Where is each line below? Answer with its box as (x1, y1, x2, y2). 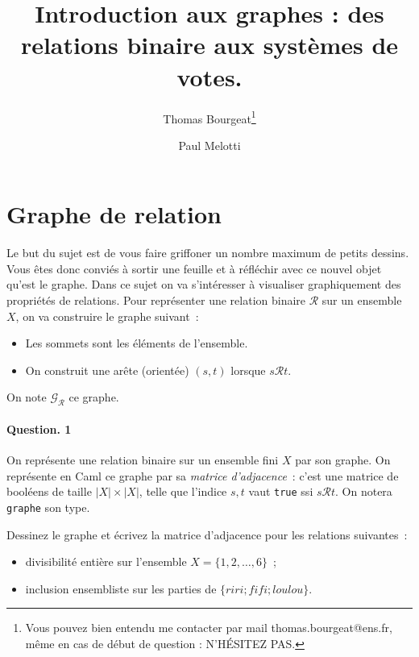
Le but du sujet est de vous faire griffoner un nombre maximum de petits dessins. (6, 244, 409, 261)
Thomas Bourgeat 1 (163, 107, 256, 127)
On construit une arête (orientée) (25, 361, 189, 378)
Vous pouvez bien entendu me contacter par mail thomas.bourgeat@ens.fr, (25, 619, 392, 636)
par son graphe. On (295, 451, 391, 468)
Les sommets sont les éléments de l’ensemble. (25, 335, 248, 351)
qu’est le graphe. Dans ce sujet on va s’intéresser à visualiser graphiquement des (6, 276, 401, 293)
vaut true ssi (248, 483, 313, 500)
